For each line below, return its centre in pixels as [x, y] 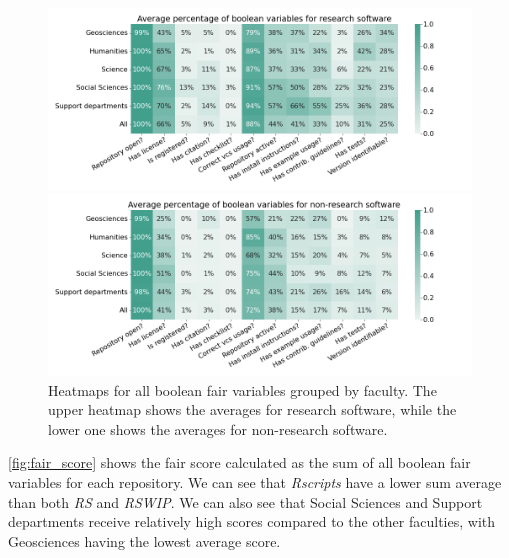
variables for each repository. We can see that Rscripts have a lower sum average [255, 481]
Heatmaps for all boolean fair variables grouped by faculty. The [242, 389]
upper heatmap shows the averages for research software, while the [252, 409]
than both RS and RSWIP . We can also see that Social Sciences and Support [245, 501]
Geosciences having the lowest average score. [144, 540]
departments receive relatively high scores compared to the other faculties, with [252, 521]
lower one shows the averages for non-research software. [218, 428]
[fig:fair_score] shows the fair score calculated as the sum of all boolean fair [239, 462]
